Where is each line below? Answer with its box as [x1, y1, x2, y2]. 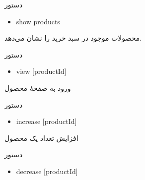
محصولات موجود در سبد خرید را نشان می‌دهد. [4, 33, 142, 43]
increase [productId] [16, 116, 77, 126]
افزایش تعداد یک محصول [4, 132, 78, 143]
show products [16, 16, 60, 26]
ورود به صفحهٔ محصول [4, 82, 71, 93]
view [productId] [16, 66, 67, 76]
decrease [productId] [16, 166, 78, 176]
